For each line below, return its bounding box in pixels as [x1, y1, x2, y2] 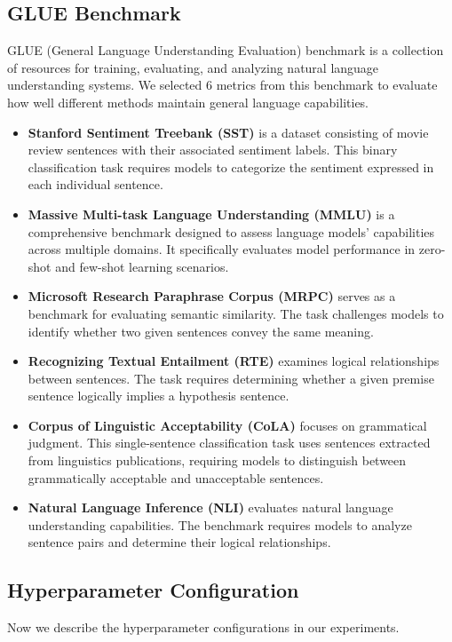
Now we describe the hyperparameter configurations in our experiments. [7, 618, 400, 637]
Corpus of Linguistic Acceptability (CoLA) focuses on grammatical [28, 416, 427, 434]
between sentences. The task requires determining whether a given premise [28, 369, 434, 387]
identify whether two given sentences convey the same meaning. [28, 321, 374, 340]
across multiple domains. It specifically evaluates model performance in [28, 240, 416, 258]
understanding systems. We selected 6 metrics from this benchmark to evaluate [7, 75, 438, 94]
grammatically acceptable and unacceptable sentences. [28, 468, 324, 487]
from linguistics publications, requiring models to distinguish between [28, 451, 407, 470]
